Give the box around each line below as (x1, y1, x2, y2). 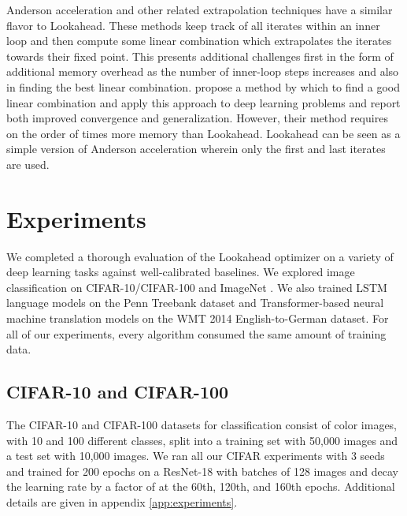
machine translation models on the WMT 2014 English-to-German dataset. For (6, 310, 389, 327)
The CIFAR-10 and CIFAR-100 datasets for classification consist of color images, (6, 417, 398, 433)
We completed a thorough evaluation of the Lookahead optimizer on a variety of (6, 248, 394, 264)
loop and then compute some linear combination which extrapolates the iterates (6, 32, 392, 49)
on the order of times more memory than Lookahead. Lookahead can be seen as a (6, 125, 401, 141)
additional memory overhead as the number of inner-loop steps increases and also (6, 63, 399, 80)
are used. (6, 155, 50, 172)
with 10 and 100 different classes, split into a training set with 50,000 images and (6, 432, 398, 448)
